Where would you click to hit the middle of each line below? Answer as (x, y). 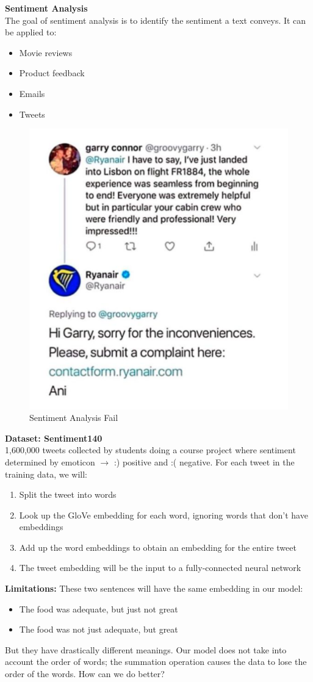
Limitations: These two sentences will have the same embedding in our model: (154, 588)
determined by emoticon (50, 461)
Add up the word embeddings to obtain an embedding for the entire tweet (158, 547)
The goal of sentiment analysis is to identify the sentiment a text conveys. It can (156, 20)
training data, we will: (46, 474)
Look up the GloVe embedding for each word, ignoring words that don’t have (164, 515)
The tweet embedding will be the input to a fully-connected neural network (160, 568)
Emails (32, 93)
